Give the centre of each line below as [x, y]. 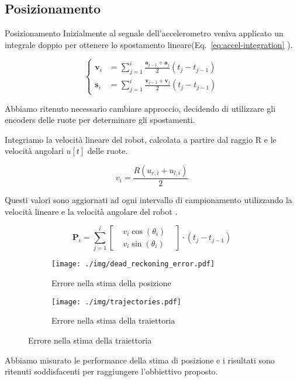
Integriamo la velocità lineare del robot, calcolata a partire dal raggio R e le [141, 139]
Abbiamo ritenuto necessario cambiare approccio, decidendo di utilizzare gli [140, 108]
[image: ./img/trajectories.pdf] [116, 302]
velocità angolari [34, 151]
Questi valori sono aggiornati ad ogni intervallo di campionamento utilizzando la [148, 199]
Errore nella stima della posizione [111, 283]
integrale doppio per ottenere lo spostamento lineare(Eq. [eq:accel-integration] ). [149, 44]
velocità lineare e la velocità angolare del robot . [91, 211]
